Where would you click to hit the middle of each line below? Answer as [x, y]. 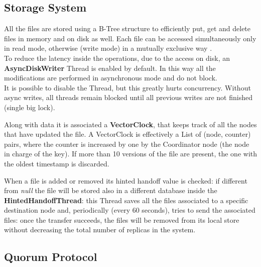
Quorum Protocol [51, 257]
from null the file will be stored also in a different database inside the [111, 190]
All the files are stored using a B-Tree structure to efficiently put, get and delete [127, 28]
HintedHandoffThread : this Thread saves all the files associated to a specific [126, 200]
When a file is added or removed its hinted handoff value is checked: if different [126, 180]
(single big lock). [30, 107]
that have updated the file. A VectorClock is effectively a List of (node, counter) [127, 134]
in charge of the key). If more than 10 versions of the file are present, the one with [130, 154]
